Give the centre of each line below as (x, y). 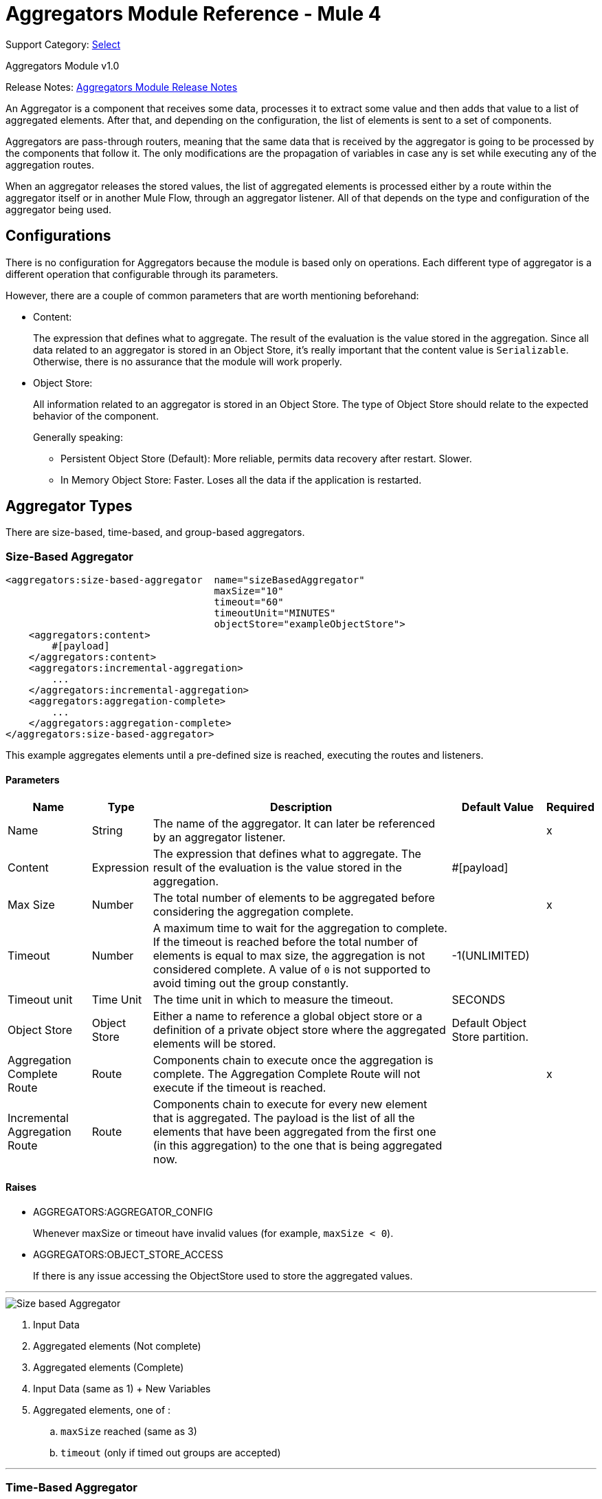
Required (570, 807)
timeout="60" (249, 602)
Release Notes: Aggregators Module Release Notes (122, 87)
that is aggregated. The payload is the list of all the (284, 1118)
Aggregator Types (69, 506)
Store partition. (490, 1037)
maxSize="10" (249, 591)
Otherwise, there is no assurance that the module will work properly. (188, 361)
